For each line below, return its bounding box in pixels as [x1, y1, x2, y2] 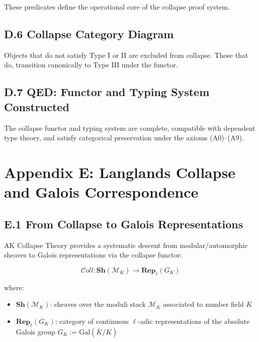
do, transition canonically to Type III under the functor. [4, 59, 178, 70]
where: [4, 282, 24, 292]
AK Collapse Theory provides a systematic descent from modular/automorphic [4, 239, 248, 250]
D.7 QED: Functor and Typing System [4, 84, 210, 100]
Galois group [16, 326, 55, 336]
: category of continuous [55, 315, 129, 326]
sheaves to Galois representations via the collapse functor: [4, 249, 182, 260]
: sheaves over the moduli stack [50, 299, 146, 309]
